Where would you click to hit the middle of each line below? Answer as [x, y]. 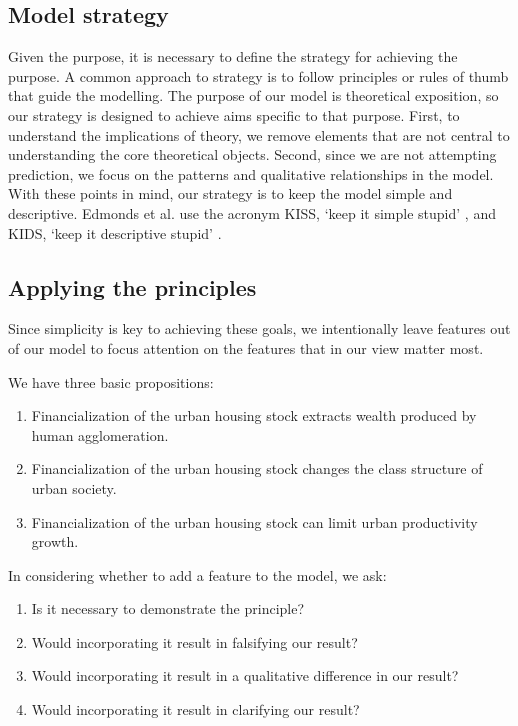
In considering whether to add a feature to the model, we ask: [197, 574]
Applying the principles [132, 286]
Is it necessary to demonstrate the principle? [168, 608]
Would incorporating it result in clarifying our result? [195, 709]
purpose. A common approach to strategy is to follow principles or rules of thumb [258, 75]
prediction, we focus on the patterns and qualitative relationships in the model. [251, 173]
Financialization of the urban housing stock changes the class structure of [257, 468]
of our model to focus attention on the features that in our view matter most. [246, 347]
